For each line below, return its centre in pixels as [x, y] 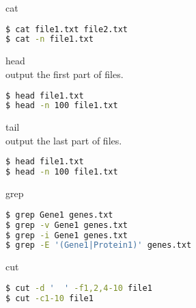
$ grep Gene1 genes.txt [59, 215]
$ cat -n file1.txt [50, 39]
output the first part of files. [65, 74]
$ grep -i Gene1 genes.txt [67, 235]
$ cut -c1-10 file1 [50, 298]
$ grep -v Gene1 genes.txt [67, 225]
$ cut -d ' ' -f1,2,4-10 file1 [79, 288]
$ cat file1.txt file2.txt [67, 29]
